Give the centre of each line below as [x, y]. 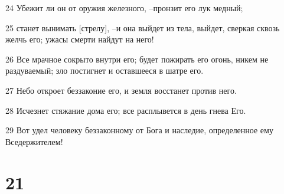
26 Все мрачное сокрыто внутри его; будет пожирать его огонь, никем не [137, 59]
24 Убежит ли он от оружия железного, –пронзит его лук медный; [124, 8]
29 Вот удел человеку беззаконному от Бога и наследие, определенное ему [139, 130]
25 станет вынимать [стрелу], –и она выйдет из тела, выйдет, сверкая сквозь [143, 27]
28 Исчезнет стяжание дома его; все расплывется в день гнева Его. [126, 110]
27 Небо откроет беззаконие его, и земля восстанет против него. [121, 90]
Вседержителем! [34, 141]
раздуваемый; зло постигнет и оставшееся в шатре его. [105, 70]
